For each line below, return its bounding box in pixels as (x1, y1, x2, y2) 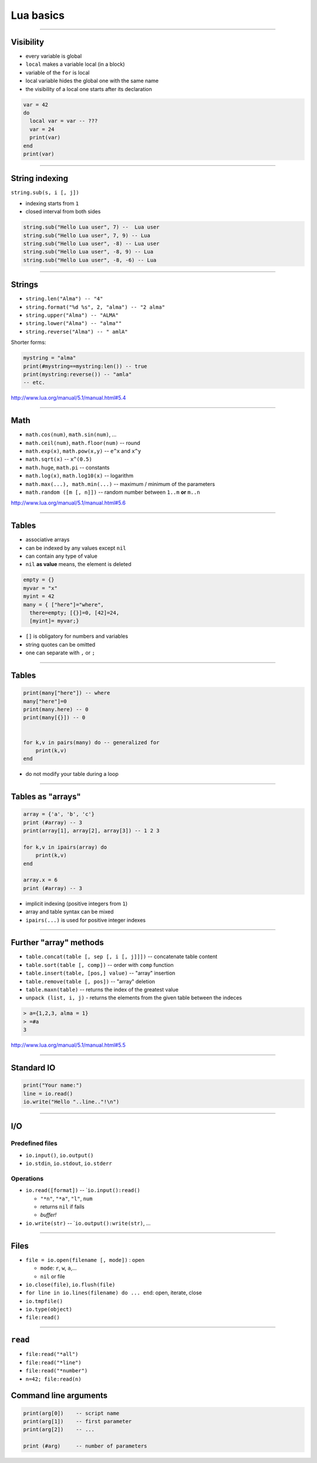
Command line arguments (11, 1391, 108, 1401)
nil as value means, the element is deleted (25, 561, 131, 568)
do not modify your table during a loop (25, 771, 119, 778)
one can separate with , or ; (25, 650, 95, 657)
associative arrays (25, 536, 70, 543)
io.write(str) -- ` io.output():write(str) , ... (25, 1220, 151, 1227)
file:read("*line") (25, 1359, 82, 1366)
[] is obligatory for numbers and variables (25, 632, 129, 640)
